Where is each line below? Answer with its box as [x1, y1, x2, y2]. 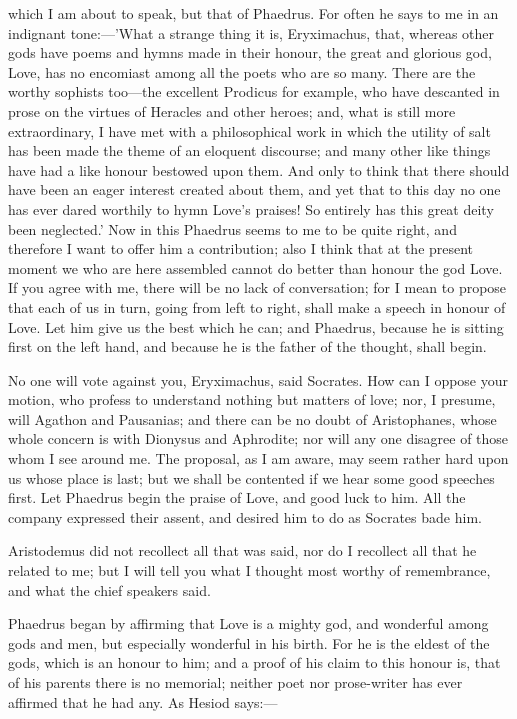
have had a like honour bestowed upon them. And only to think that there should [8, 159, 510, 180]
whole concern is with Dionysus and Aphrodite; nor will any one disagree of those [8, 428, 509, 449]
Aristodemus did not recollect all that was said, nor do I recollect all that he [8, 540, 477, 561]
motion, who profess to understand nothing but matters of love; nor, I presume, [8, 389, 496, 410]
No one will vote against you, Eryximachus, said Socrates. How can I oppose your [8, 369, 509, 390]
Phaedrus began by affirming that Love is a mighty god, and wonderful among [8, 613, 489, 634]
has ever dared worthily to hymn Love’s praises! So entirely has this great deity [8, 198, 494, 219]
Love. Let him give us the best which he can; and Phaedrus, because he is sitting [8, 316, 504, 337]
